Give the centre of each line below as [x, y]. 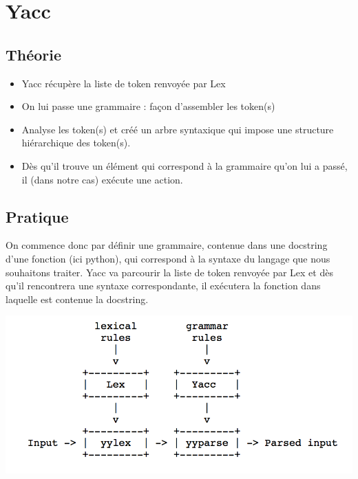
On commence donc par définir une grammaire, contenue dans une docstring [167, 245]
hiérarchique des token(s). [76, 143]
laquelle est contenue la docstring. [77, 299]
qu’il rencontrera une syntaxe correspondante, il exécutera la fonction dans [163, 286]
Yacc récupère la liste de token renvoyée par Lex [124, 83]
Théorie [34, 54]
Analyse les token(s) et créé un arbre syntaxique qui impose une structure [178, 129]
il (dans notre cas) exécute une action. [102, 179]
